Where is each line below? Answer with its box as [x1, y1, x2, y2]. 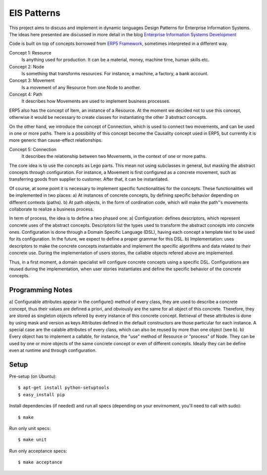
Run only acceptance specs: [9, 448, 67, 454]
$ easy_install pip [18, 392, 65, 397]
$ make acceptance [18, 460, 63, 465]
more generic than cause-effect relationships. [9, 137, 103, 143]
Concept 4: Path [9, 92, 43, 98]
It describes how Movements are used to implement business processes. [21, 98, 171, 104]
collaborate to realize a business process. [9, 206, 94, 212]
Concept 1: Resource [9, 50, 52, 55]
